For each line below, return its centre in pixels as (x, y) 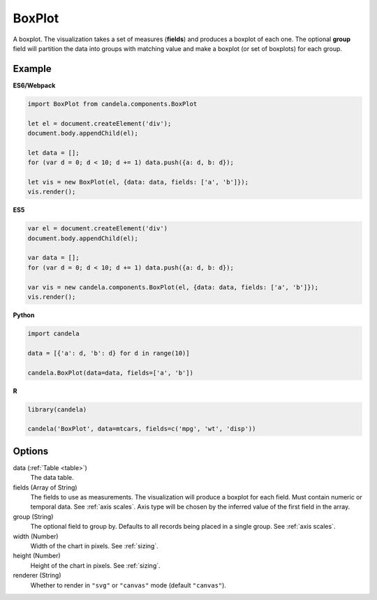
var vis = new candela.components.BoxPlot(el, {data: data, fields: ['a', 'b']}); (173, 287)
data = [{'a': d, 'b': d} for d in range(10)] (109, 353)
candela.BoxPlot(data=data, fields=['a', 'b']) (110, 373)
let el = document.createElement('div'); (99, 123)
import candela (53, 334)
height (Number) (37, 556)
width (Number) (36, 536)
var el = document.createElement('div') (97, 228)
